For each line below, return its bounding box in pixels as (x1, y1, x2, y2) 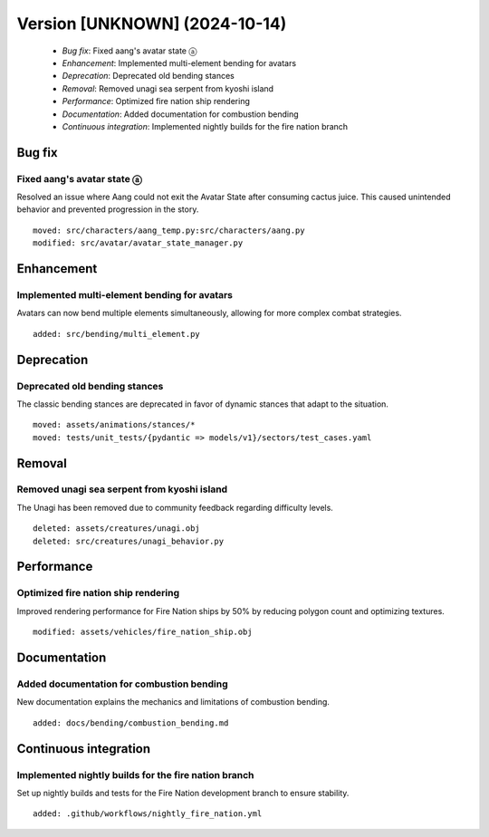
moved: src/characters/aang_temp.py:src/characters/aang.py (33, 225, 305, 236)
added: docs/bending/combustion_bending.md (33, 717, 229, 728)
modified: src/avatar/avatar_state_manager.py (33, 238, 244, 248)
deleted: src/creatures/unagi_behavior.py (33, 535, 225, 546)
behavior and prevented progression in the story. (16, 204, 199, 215)
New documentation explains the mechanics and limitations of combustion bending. (16, 697, 331, 707)
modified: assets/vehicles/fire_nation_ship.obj (33, 627, 253, 638)
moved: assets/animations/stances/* (33, 419, 196, 430)
